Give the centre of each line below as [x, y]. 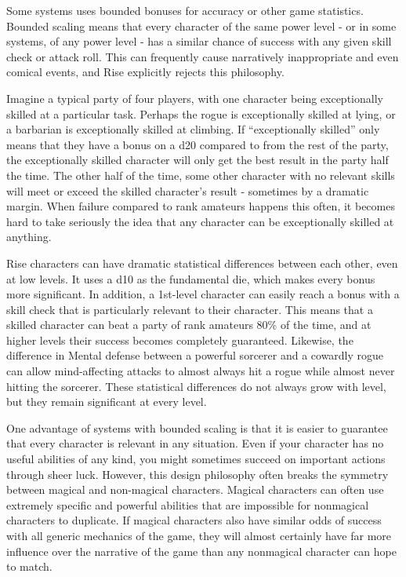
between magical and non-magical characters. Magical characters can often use [195, 489]
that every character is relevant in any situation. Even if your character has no [195, 443]
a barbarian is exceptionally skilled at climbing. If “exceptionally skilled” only [193, 129]
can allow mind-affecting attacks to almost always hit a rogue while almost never [201, 371]
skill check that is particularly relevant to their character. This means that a [190, 309]
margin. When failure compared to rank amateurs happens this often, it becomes [201, 206]
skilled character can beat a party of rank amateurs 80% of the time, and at [189, 325]
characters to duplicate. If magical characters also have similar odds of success [194, 520]
